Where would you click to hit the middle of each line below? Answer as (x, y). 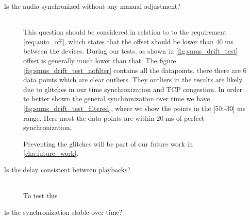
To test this (41, 195)
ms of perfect (185, 118)
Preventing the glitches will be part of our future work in (108, 143)
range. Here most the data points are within (89, 118)
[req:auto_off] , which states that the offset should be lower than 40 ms (128, 41)
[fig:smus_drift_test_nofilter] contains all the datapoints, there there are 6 (135, 70)
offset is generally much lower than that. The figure (100, 60)
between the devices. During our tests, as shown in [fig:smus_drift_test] (131, 51)
